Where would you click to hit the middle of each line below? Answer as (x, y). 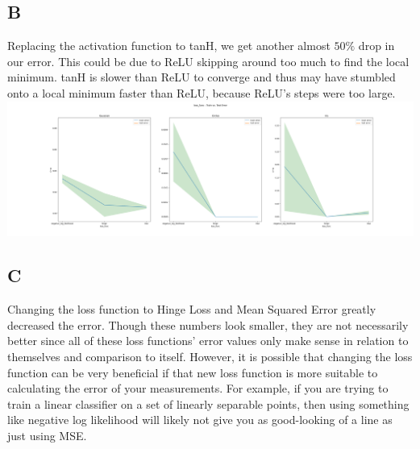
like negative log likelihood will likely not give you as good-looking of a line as (200, 420)
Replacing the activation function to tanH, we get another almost (169, 46)
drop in (376, 46)
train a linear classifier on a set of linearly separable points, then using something (208, 403)
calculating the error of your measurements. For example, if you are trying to (198, 388)
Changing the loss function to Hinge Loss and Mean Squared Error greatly (192, 309)
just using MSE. (47, 435)
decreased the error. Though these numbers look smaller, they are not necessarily (208, 324)
